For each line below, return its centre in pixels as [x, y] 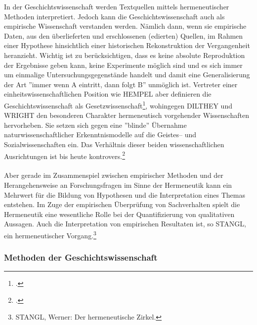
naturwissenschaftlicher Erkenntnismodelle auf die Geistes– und [100, 135]
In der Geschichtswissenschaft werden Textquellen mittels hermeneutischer [117, 6]
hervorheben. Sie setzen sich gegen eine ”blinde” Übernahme [95, 125]
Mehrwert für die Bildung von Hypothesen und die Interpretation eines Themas [125, 194]
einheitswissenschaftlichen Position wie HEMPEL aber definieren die [108, 94]
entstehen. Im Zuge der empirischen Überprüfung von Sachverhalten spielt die [122, 204]
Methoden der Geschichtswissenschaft [81, 257]
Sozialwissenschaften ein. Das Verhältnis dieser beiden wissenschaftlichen [114, 144]
